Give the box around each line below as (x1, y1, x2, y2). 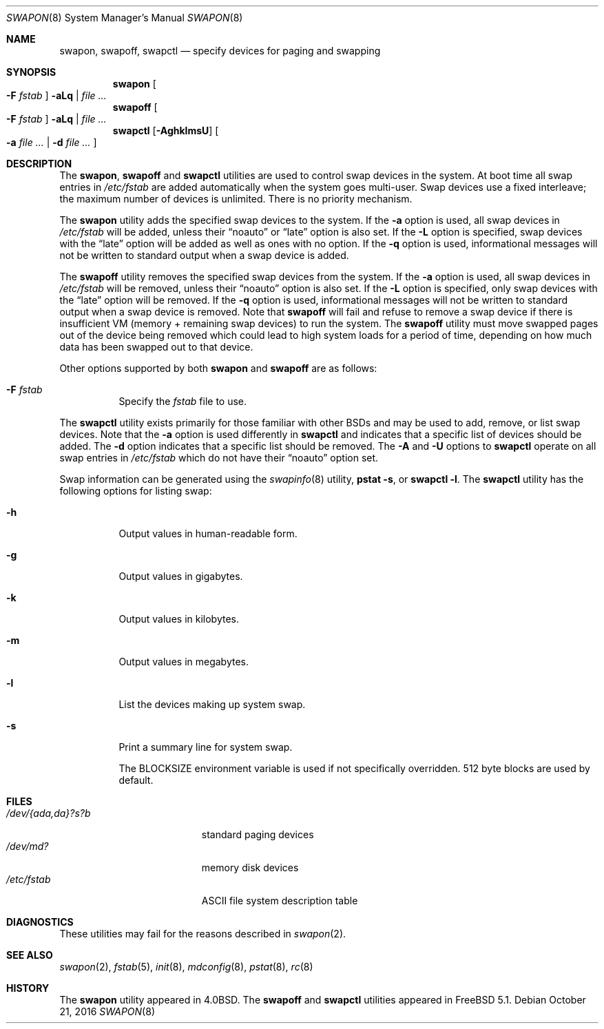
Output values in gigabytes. (118, 570, 243, 582)
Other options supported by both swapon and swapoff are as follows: (59, 362, 377, 374)
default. (118, 774, 154, 786)
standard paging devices (201, 829, 314, 840)
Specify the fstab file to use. (118, 395, 247, 407)
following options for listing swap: (59, 485, 212, 497)
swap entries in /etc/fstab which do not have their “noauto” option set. (59, 452, 379, 464)
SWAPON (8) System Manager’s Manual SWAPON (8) (6, 12, 243, 23)
